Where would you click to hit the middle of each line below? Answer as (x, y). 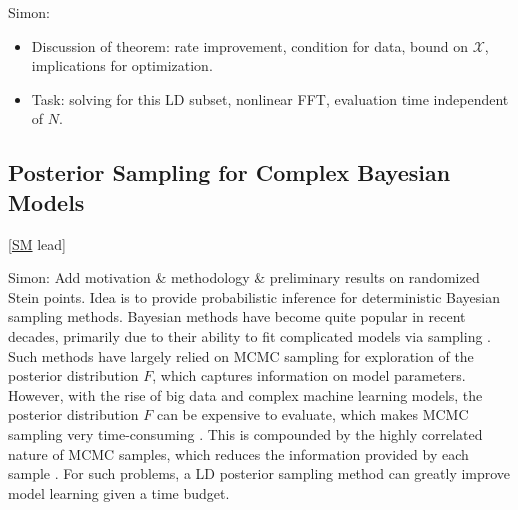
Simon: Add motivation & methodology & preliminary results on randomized (244, 277)
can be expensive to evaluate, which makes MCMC (312, 414)
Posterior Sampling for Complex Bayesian (229, 172)
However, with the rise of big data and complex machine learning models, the (245, 394)
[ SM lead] (37, 243)
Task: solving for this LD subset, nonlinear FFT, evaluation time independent (270, 98)
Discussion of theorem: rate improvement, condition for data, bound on (249, 45)
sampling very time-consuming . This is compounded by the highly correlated (245, 433)
